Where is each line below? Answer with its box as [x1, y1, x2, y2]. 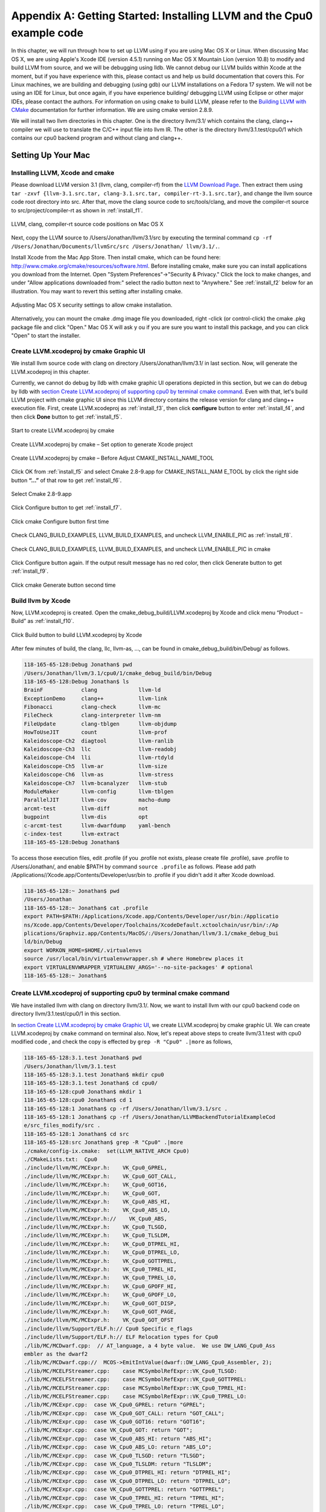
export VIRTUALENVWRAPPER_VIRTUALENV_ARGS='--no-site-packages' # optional [24, 963, 254, 971]
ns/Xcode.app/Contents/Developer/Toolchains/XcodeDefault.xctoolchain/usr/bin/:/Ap [24, 921, 279, 928]
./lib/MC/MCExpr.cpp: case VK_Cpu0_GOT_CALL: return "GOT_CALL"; [24, 1410, 225, 1416]
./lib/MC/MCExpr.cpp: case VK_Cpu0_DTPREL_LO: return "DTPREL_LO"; [24, 1478, 231, 1484]
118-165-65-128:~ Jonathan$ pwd [24, 888, 120, 894]
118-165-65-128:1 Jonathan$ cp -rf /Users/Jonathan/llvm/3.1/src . [24, 1105, 228, 1112]
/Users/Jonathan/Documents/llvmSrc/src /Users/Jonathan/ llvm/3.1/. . [11, 243, 220, 250]
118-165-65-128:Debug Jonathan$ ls [24, 678, 129, 685]
